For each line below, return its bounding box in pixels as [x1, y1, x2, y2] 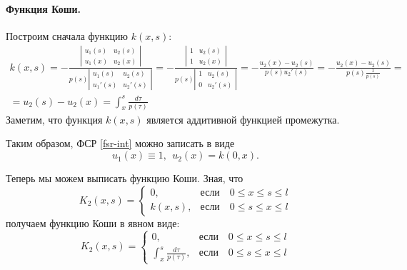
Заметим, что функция [6, 111, 103, 126]
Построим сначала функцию [6, 28, 129, 43]
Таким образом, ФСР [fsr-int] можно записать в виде [6, 136, 235, 151]
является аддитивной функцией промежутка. [146, 111, 340, 126]
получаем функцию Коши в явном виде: [6, 215, 180, 230]
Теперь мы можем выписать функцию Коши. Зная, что [6, 171, 243, 186]
